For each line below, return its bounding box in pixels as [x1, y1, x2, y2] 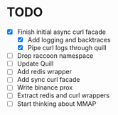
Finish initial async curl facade [16, 28, 106, 36]
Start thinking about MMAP [16, 99, 97, 108]
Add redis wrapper [16, 68, 73, 76]
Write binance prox [16, 83, 73, 92]
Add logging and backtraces [27, 36, 111, 44]
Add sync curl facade [16, 75, 80, 84]
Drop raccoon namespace [16, 52, 94, 60]
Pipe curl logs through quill [27, 44, 107, 52]
